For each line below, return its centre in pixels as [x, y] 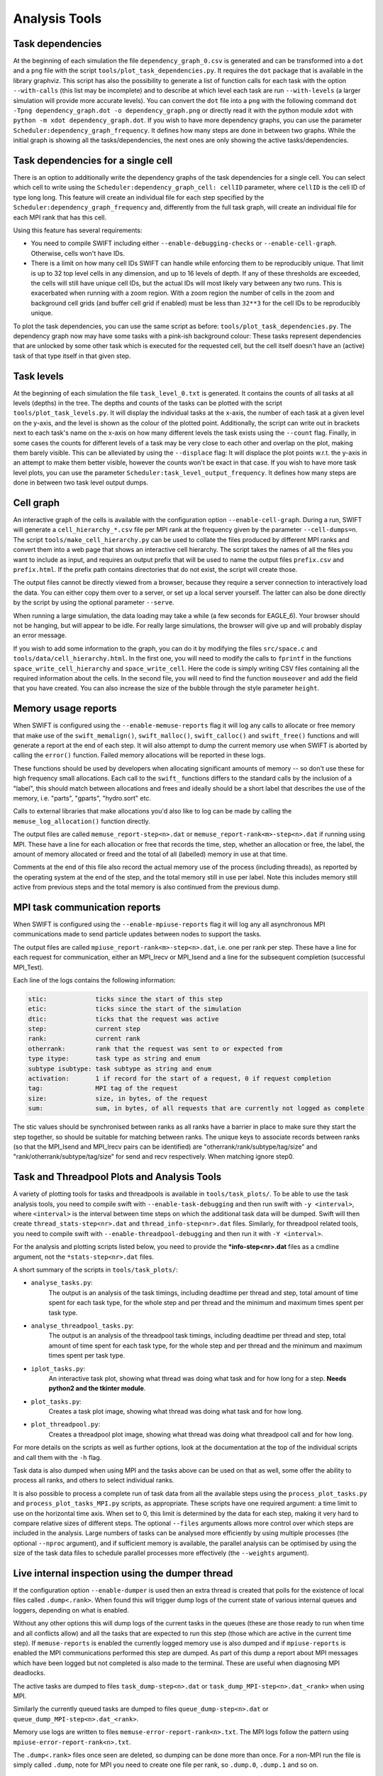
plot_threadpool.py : [66, 1424]
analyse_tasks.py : [62, 1283]
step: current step [84, 1029]
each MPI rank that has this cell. [60, 217]
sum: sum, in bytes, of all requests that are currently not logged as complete [196, 1109]
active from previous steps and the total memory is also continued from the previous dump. [146, 887]
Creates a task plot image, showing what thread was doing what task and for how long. [176, 1412]
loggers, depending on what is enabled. [71, 1610]
